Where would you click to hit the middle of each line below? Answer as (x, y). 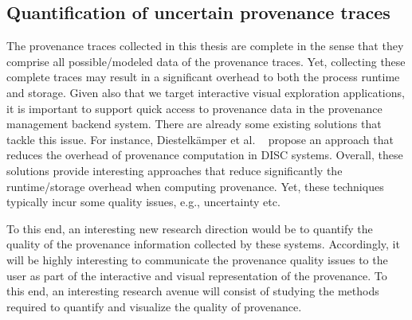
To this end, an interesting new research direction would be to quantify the (190, 228)
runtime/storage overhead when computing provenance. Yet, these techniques (195, 186)
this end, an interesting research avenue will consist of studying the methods (193, 291)
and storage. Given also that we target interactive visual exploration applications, (206, 92)
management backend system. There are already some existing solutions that (194, 124)
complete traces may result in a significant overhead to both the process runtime (203, 77)
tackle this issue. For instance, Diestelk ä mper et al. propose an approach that (200, 139)
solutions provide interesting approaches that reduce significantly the (175, 170)
